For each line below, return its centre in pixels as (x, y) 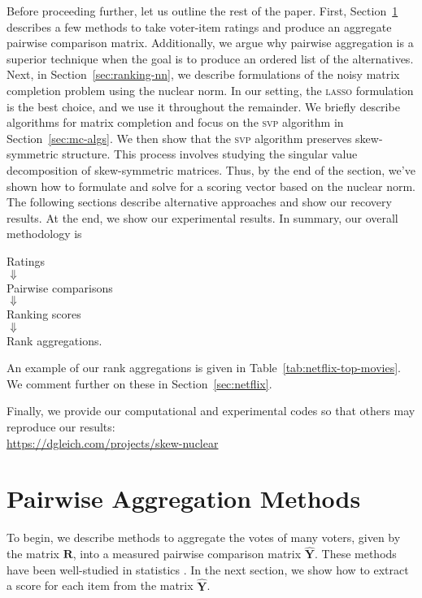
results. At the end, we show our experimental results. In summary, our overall (202, 217)
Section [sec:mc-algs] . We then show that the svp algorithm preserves (179, 138)
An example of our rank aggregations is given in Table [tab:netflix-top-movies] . (204, 368)
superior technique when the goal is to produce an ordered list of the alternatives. (210, 58)
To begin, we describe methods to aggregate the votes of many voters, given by (204, 537)
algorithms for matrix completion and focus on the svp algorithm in (175, 122)
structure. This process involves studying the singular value (210, 154)
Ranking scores (44, 314)
